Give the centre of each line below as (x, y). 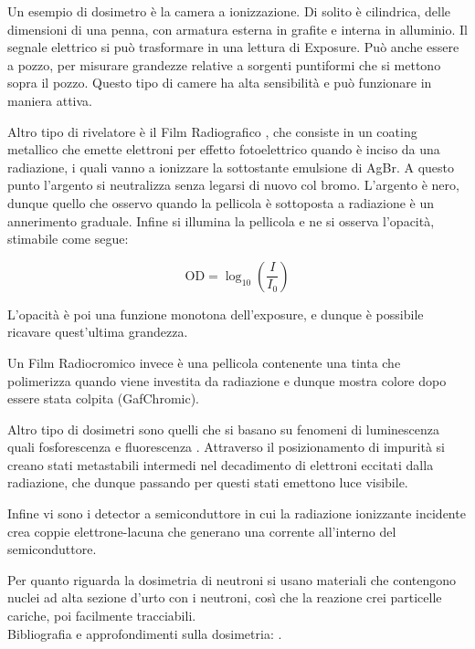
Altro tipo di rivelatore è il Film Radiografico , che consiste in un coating (212, 131)
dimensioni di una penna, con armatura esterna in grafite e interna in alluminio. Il (238, 29)
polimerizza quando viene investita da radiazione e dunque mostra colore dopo (227, 380)
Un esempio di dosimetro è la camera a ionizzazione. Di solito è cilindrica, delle (229, 11)
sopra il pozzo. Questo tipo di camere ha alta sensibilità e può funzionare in (220, 83)
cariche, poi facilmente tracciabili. (102, 616)
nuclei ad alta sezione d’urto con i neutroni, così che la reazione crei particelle (225, 597)
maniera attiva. (50, 100)
